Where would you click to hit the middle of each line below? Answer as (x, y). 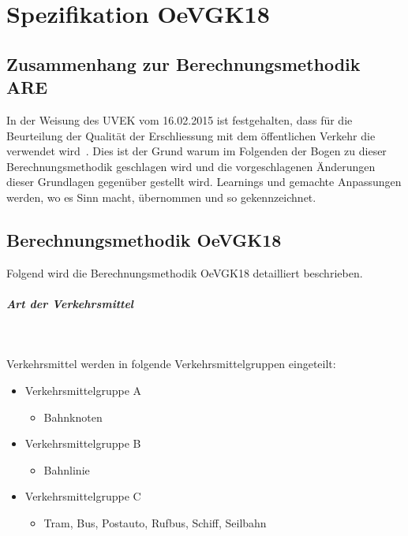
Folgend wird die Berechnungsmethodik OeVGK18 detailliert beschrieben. (185, 272)
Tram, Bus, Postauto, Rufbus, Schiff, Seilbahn (155, 523)
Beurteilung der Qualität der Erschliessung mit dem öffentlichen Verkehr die (191, 135)
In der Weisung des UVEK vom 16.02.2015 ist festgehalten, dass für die (180, 119)
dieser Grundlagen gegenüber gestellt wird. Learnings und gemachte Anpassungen (204, 182)
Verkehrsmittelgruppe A (83, 391)
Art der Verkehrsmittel (70, 303)
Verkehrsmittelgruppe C (83, 496)
